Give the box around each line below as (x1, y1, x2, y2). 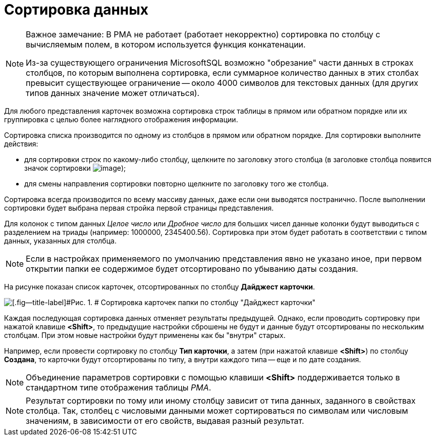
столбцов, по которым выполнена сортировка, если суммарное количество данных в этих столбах (26, 67, 419, 78)
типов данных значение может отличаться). (26, 87, 200, 98)
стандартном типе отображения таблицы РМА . (26, 382, 211, 393)
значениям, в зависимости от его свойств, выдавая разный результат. (26, 415, 304, 426)
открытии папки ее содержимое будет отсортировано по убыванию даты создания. (26, 263, 358, 274)
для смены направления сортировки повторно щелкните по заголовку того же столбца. (24, 179, 329, 188)
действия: (4, 139, 38, 148)
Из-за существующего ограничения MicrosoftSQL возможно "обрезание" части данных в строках (26, 57, 414, 68)
